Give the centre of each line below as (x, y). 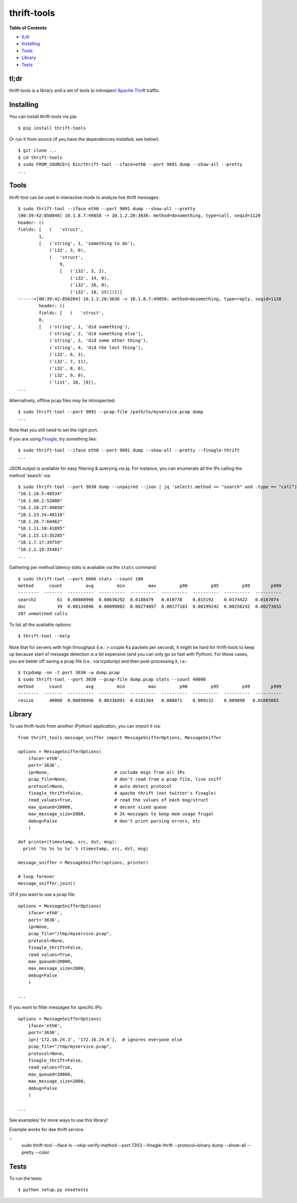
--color (42, 1152)
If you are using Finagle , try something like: (53, 439)
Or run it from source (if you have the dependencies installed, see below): (84, 139)
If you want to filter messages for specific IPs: (56, 1008)
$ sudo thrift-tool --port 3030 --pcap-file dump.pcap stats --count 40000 (112, 679)
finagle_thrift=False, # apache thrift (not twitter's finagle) (122, 793)
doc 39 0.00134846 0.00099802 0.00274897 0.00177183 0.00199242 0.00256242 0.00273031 (150, 607)
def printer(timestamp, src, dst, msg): (68, 842)
